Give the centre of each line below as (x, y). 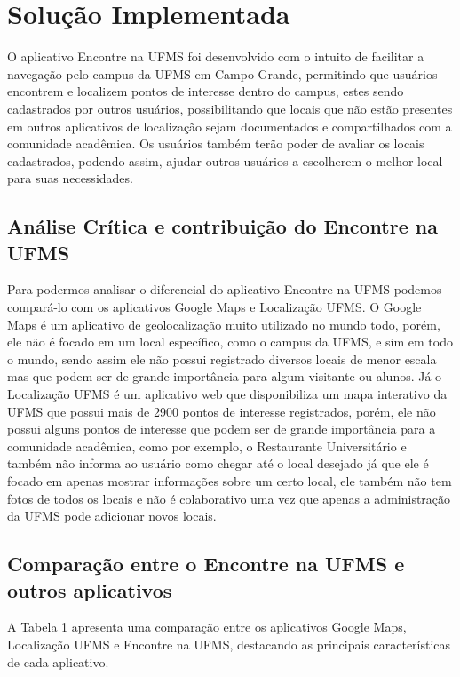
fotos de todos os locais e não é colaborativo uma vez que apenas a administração (229, 498)
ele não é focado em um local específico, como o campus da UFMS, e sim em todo (230, 342)
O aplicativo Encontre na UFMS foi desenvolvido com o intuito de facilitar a (216, 56)
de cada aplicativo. (58, 661)
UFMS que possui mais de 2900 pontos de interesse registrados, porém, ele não (222, 411)
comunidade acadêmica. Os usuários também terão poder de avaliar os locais (216, 143)
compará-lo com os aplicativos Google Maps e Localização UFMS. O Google (214, 307)
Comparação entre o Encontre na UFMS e (206, 564)
